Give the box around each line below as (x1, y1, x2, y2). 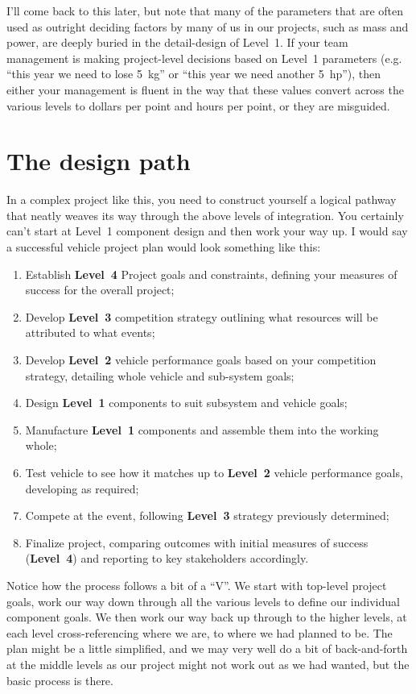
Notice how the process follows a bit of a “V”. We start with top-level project (6, 576, 387, 593)
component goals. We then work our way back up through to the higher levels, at (6, 609, 407, 625)
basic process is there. (6, 671, 113, 688)
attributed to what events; (25, 324, 155, 341)
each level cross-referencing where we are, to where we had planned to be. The (6, 624, 393, 641)
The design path (6, 144, 191, 177)
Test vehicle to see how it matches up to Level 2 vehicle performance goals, (25, 464, 403, 480)
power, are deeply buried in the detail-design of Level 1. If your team (6, 34, 348, 51)
